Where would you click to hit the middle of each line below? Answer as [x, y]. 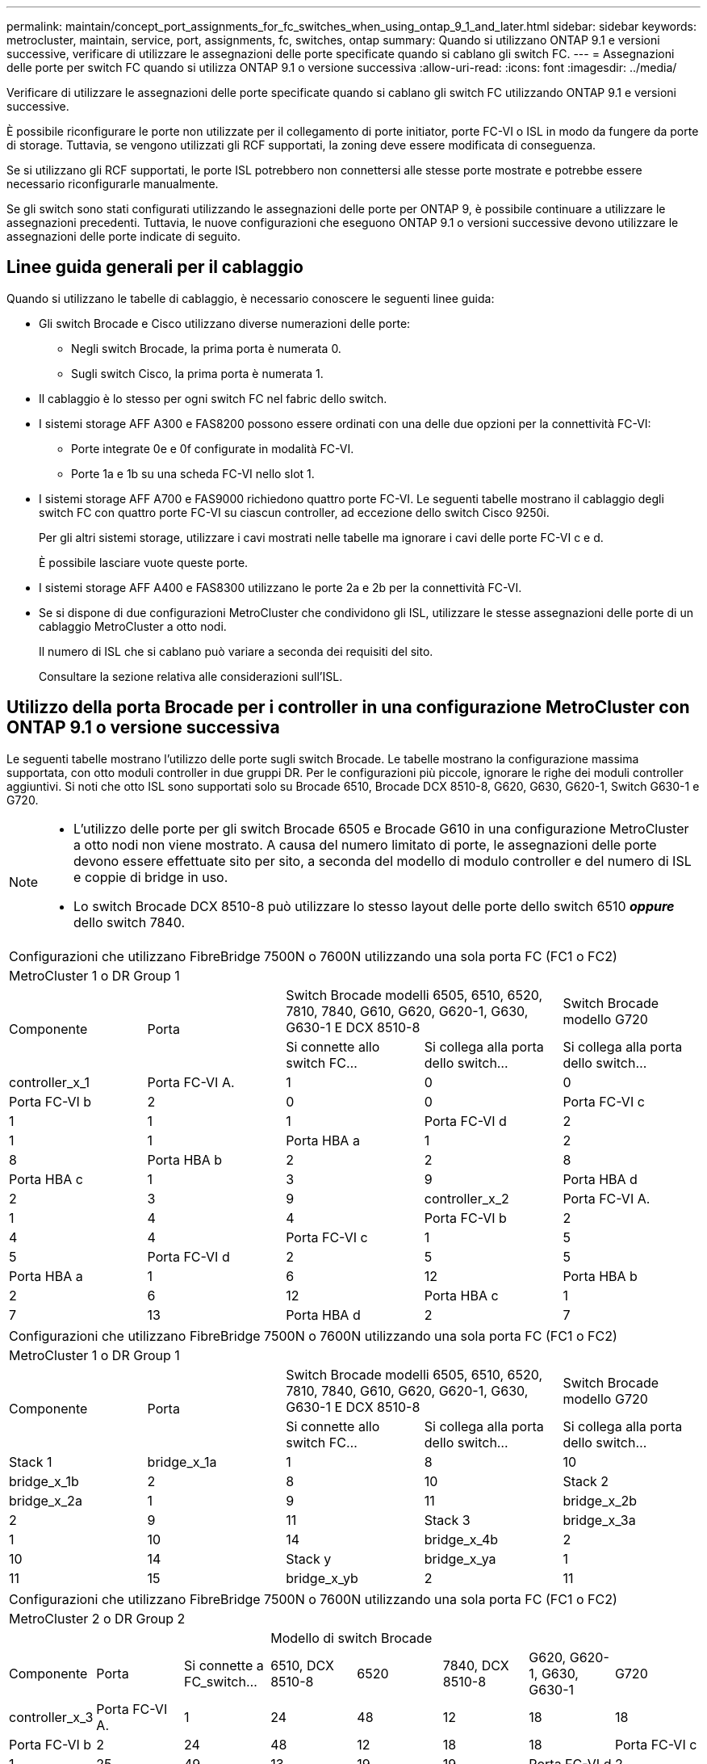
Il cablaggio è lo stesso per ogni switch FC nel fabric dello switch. [213, 398]
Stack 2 [586, 1481]
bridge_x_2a [46, 1500]
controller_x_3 [51, 1717]
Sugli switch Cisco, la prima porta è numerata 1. [197, 373]
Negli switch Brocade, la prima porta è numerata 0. [206, 348]
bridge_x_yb [322, 1578]
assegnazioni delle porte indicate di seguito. [123, 236]
